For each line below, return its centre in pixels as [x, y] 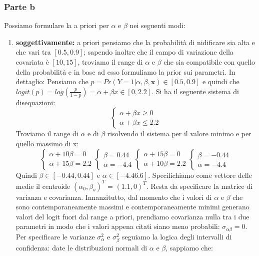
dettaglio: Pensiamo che [52, 81]
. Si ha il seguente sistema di [195, 91]
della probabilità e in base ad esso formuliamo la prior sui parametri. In [125, 71]
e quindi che [221, 81]
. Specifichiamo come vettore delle [200, 175]
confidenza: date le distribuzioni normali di [81, 248]
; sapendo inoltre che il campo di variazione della [158, 52]
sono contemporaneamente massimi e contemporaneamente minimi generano [132, 207]
